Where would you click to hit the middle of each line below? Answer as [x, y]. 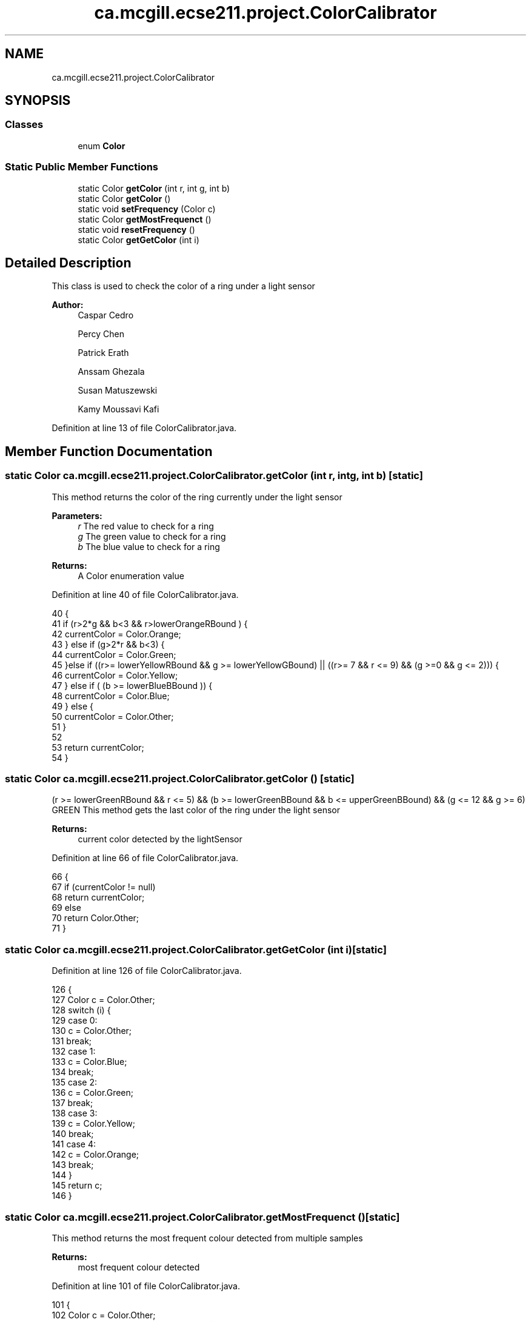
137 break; [72, 1103]
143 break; [73, 1165]
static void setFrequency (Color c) [147, 209]
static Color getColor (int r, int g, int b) [154, 188]
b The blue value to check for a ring [149, 546]
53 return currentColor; [98, 747]
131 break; [72, 1041]
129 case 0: [75, 1021]
